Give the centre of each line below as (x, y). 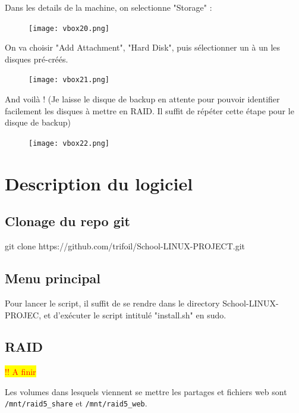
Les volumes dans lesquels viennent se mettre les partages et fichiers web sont (146, 391)
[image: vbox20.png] (69, 28)
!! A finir (21, 372)
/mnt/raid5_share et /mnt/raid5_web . (76, 403)
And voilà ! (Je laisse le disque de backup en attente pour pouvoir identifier (142, 99)
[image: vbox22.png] (69, 143)
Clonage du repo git (67, 221)
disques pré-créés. (37, 59)
